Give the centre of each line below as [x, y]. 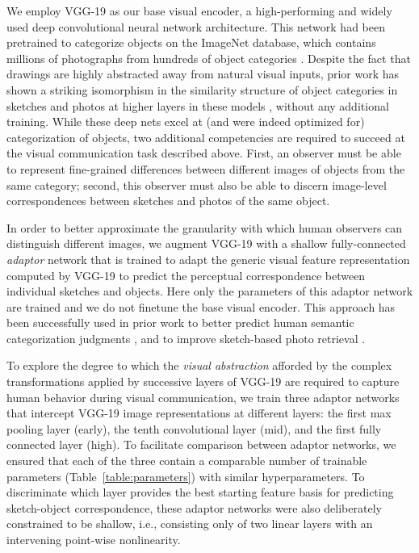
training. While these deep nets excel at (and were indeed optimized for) [186, 121]
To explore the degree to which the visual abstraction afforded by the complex [199, 365]
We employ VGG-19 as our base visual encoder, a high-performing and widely [199, 10]
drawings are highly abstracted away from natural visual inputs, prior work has [203, 74]
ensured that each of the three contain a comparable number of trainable [187, 461]
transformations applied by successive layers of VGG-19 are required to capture [203, 381]
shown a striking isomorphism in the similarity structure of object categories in [202, 89]
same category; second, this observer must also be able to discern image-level [197, 184]
